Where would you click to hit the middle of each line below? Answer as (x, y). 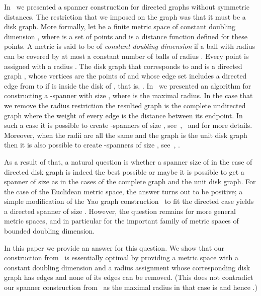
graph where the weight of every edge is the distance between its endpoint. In (123, 115)
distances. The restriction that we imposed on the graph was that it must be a (125, 16)
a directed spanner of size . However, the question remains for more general (120, 211)
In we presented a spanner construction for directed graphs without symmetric (127, 7)
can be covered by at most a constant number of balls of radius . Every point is (126, 56)
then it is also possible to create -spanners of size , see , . (92, 145)
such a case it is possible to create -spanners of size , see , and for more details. (128, 125)
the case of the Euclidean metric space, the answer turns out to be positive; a (123, 191)
